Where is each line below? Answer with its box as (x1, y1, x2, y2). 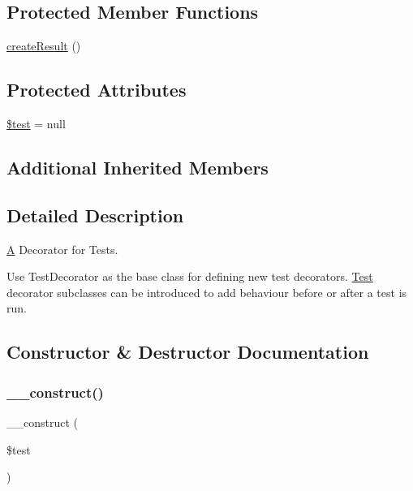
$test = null (6, 115, 66, 131)
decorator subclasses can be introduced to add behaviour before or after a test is (6, 283, 407, 300)
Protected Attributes (6, 77, 187, 102)
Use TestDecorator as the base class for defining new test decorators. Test (6, 268, 373, 285)
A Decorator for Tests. (6, 240, 118, 257)
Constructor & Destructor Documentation (6, 339, 369, 364)
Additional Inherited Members (6, 154, 269, 179)
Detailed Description (6, 202, 184, 227)
